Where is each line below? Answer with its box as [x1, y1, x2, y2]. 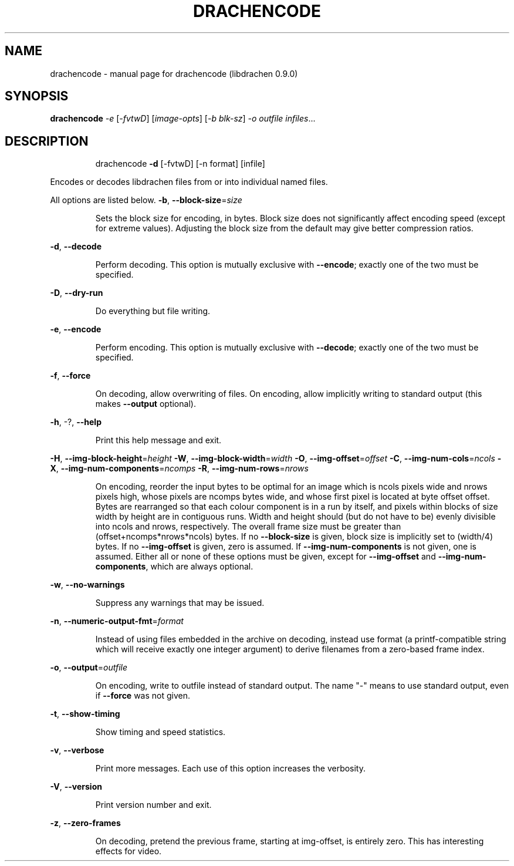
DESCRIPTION [5, 133, 89, 149]
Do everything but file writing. [95, 306, 211, 316]
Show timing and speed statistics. [95, 727, 226, 737]
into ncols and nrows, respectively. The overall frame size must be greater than [95, 521, 401, 532]
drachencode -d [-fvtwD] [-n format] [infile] [95, 159, 265, 169]
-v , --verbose [50, 745, 104, 756]
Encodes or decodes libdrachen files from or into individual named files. [50, 177, 328, 187]
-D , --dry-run [50, 288, 103, 298]
